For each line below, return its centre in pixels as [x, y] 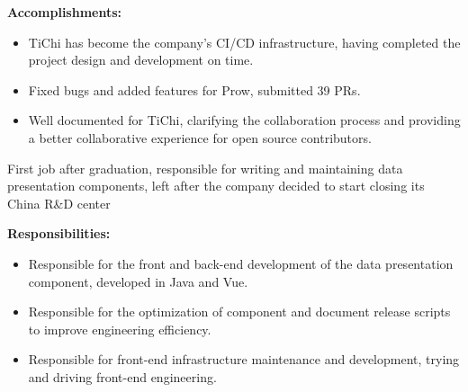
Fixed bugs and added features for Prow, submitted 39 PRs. [194, 89]
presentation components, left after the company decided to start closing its [216, 186]
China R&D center [59, 203]
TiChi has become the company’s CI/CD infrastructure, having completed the [244, 42]
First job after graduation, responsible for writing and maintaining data [205, 168]
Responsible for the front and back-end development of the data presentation [241, 263]
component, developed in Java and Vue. [138, 281]
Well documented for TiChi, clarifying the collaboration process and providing [244, 120]
